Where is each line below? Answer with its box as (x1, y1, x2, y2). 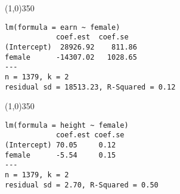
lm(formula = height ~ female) (5, 121, 129, 130)
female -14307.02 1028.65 (5, 53, 137, 61)
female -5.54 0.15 (5, 150, 116, 159)
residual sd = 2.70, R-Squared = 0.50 (5, 180, 159, 189)
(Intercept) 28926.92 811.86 (5, 42, 137, 51)
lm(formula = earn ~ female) (5, 23, 120, 32)
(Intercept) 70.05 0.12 (5, 141, 116, 150)
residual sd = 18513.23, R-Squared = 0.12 (5, 82, 176, 91)
